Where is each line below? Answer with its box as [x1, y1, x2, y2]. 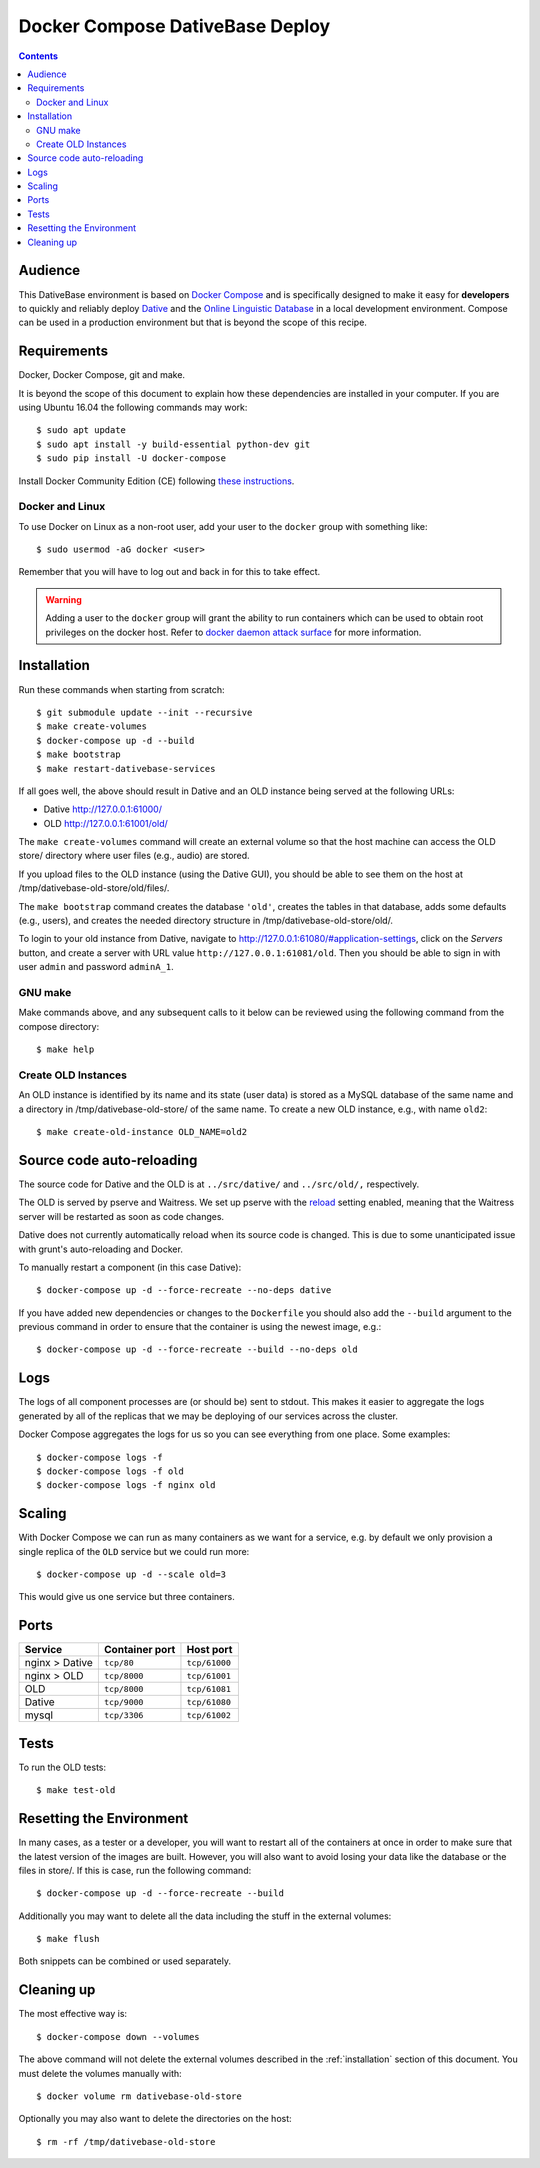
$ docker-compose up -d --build [36, 735, 195, 746]
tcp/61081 [186, 1683, 232, 1694]
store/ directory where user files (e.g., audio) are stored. [18, 850, 250, 862]
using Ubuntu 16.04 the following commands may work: [18, 401, 248, 413]
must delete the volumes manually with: [18, 2067, 182, 2079]
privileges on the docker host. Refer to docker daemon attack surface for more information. [45, 626, 422, 638]
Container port [103, 1643, 176, 1657]
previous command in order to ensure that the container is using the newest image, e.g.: [18, 1321, 382, 1333]
